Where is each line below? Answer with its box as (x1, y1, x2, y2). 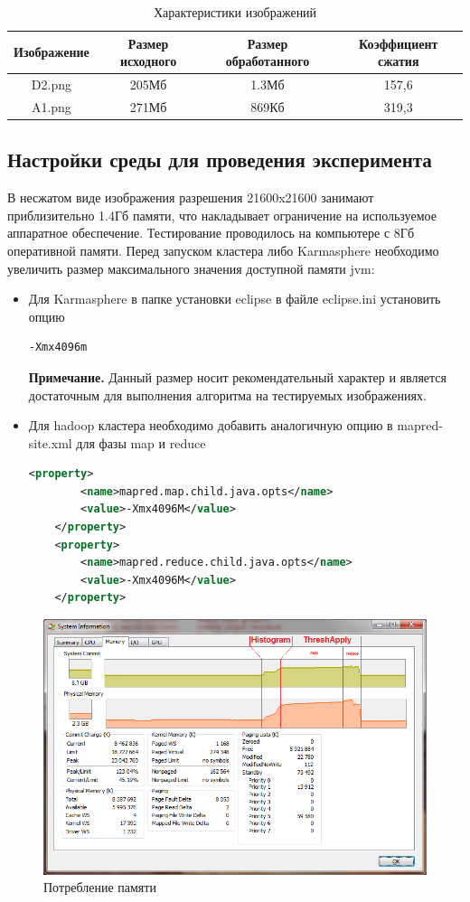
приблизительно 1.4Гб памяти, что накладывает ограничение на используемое (7, 205, 437, 224)
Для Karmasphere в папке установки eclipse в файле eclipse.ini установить (28, 289, 441, 308)
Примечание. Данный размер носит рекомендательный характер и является (28, 367, 447, 386)
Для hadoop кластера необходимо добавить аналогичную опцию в (28, 416, 393, 435)
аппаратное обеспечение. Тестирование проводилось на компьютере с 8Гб (7, 223, 415, 242)
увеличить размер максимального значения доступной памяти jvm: (7, 258, 375, 277)
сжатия (377, 52, 419, 70)
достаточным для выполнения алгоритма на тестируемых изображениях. (28, 385, 427, 404)
